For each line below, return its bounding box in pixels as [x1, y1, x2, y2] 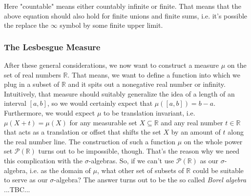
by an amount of [171, 127, 221, 137]
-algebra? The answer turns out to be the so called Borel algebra [54, 175, 247, 185]
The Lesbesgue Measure [4, 40, 101, 53]
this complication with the [4, 155, 83, 165]
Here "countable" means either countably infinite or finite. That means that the [4, 1, 241, 11]
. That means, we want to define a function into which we [67, 69, 241, 79]
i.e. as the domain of [29, 165, 91, 175]
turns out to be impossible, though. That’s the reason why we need [38, 146, 240, 156]
